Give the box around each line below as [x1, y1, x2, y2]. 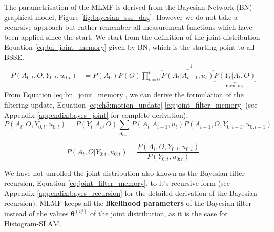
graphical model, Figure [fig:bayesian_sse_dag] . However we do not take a [4, 11, 238, 22]
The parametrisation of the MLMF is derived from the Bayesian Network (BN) [4, 2, 252, 12]
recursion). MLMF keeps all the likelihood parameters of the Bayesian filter [4, 198, 251, 208]
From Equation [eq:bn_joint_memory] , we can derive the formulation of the [4, 89, 244, 100]
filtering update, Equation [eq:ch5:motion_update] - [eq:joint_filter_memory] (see [4, 99, 258, 110]
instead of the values [4, 208, 69, 219]
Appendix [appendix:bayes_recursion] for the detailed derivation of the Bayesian [4, 187, 257, 198]
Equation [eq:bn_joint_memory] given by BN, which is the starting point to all [4, 41, 255, 52]
